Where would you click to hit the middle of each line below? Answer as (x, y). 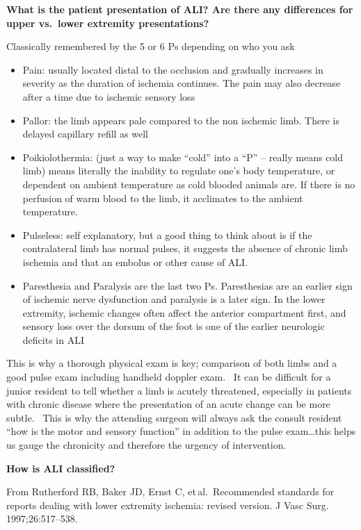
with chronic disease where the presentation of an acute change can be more (168, 404)
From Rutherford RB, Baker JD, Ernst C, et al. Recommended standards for (170, 491)
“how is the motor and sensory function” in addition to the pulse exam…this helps (181, 431)
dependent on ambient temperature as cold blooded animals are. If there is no (189, 184)
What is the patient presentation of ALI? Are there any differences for (180, 9)
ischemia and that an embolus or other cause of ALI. (135, 262)
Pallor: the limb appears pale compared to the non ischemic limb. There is (181, 120)
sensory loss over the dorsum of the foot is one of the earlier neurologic (174, 326)
